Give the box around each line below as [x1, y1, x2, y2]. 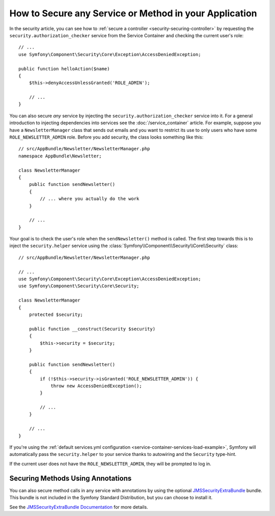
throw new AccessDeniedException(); [50, 383, 142, 389]
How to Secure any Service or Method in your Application [9, 8, 257, 19]
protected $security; [29, 312, 84, 317]
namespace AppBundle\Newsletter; [18, 153, 102, 159]
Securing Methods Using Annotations [9, 474, 132, 482]
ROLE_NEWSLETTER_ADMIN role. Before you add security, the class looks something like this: [9, 134, 204, 140]
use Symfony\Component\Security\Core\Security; [18, 283, 140, 289]
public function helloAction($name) [18, 66, 110, 71]
